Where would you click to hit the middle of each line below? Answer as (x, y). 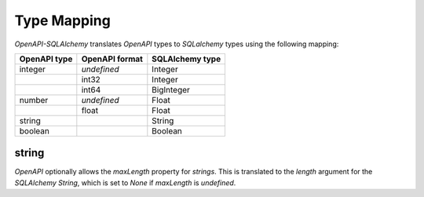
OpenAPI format (112, 59)
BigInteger (171, 89)
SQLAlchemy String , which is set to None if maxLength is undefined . (125, 182)
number (34, 100)
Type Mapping (63, 20)
